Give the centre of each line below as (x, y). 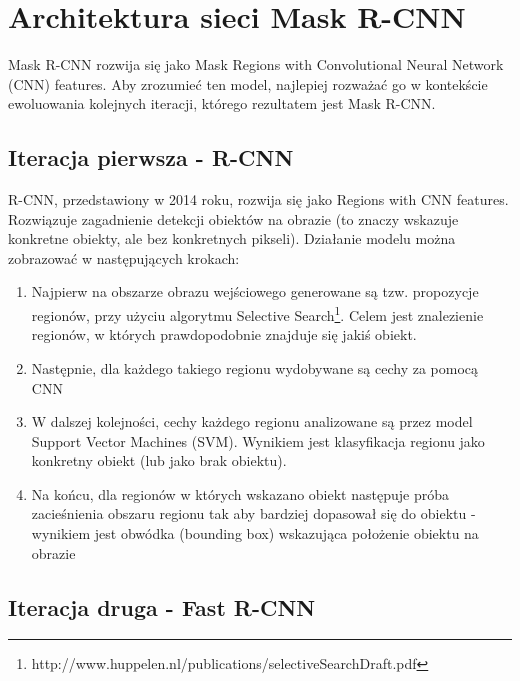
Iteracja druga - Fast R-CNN (162, 606)
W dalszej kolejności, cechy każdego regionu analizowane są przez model (252, 421)
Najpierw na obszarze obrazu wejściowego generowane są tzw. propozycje (255, 291)
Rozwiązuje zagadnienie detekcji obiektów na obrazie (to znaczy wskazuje (233, 218)
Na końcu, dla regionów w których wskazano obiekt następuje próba (240, 493)
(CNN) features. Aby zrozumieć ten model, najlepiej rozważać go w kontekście (248, 83)
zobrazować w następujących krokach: (124, 257)
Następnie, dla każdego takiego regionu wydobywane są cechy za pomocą (255, 367)
